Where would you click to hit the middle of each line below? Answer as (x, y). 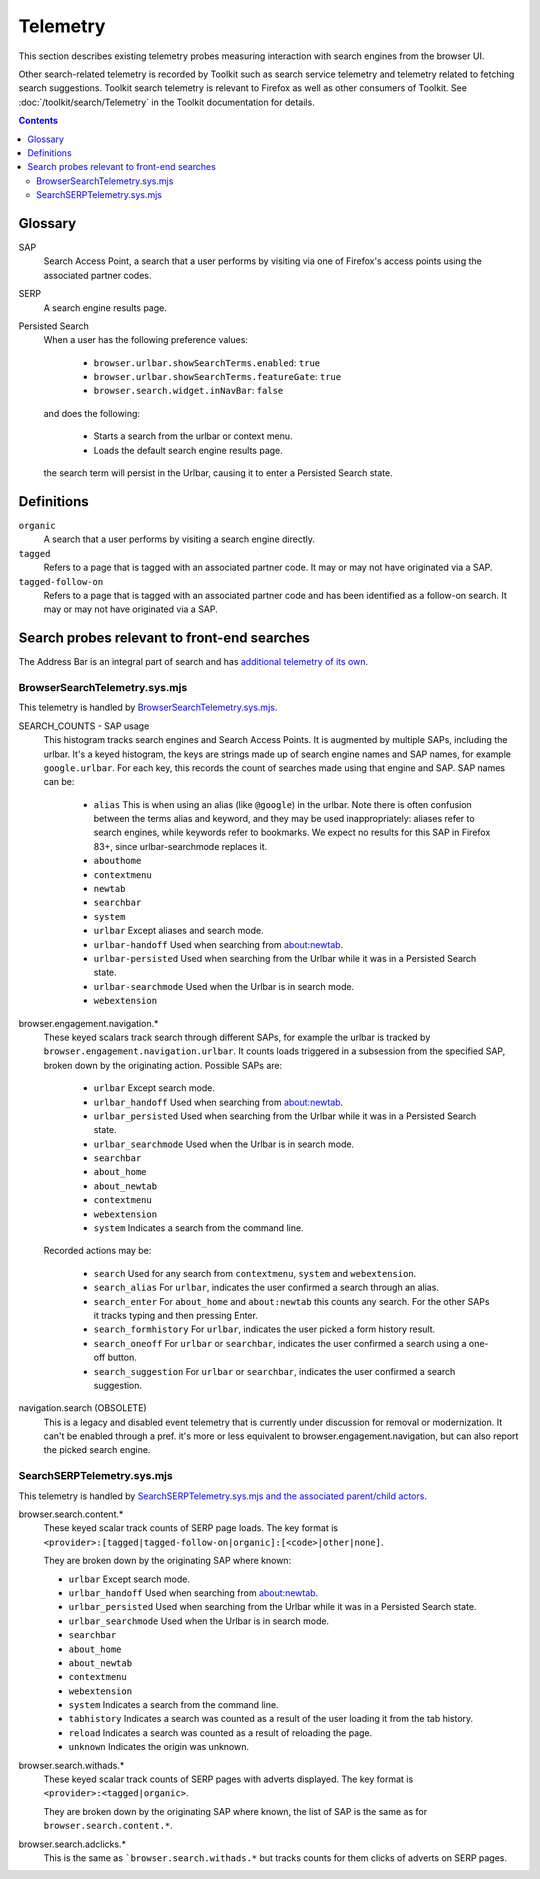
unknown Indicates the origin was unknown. (159, 1747)
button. (122, 1357)
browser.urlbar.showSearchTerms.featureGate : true (217, 377)
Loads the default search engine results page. (188, 450)
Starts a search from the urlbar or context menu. (193, 436)
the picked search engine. (97, 1450)
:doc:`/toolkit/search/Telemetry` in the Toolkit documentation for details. (166, 102)
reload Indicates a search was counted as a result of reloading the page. (220, 1732)
